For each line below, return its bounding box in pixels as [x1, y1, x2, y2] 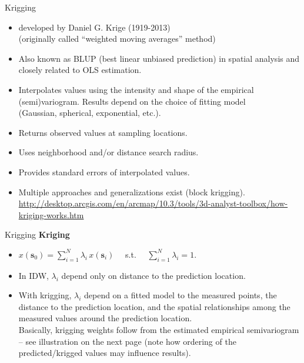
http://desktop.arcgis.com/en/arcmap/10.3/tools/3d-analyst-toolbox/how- [18, 197, 288, 209]
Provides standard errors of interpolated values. [18, 165, 190, 178]
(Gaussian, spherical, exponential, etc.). [18, 106, 161, 119]
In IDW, [18, 269, 49, 281]
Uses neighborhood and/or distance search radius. [18, 146, 199, 158]
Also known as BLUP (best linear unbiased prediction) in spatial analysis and [18, 52, 300, 64]
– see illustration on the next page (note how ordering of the [18, 335, 236, 347]
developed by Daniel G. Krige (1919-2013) [18, 21, 171, 33]
